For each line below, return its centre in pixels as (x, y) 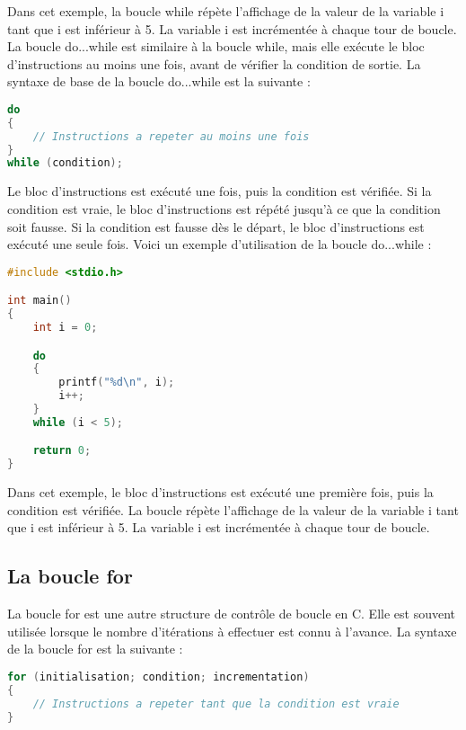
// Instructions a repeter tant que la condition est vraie (216, 703)
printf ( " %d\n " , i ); (117, 383)
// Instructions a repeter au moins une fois (171, 136)
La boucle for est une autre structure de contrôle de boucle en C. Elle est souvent (232, 614)
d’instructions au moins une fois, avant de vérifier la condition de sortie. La (214, 63)
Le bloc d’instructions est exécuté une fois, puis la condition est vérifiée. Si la (220, 191)
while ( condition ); (65, 163)
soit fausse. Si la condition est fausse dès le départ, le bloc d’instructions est (216, 226)
